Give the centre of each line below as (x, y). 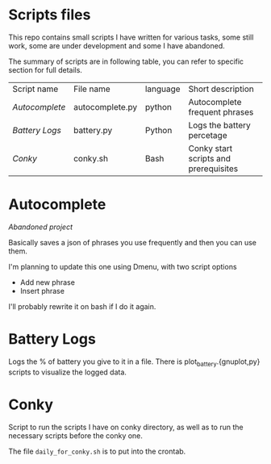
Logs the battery (220, 125)
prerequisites (213, 169)
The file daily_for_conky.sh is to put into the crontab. (97, 451)
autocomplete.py (106, 107)
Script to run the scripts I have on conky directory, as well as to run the (126, 427)
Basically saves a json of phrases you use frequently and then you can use (132, 242)
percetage (208, 135)
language (163, 89)
